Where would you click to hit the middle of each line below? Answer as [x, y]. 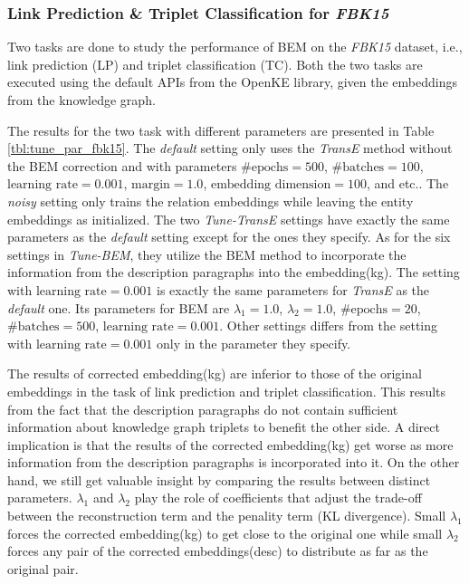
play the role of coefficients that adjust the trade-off [278, 498]
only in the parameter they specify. [254, 343]
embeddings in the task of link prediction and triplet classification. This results [227, 391]
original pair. [43, 568]
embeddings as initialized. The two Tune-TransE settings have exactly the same [229, 219]
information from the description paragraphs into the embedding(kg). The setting [234, 272]
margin [150, 185]
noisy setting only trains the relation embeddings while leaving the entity [211, 201]
